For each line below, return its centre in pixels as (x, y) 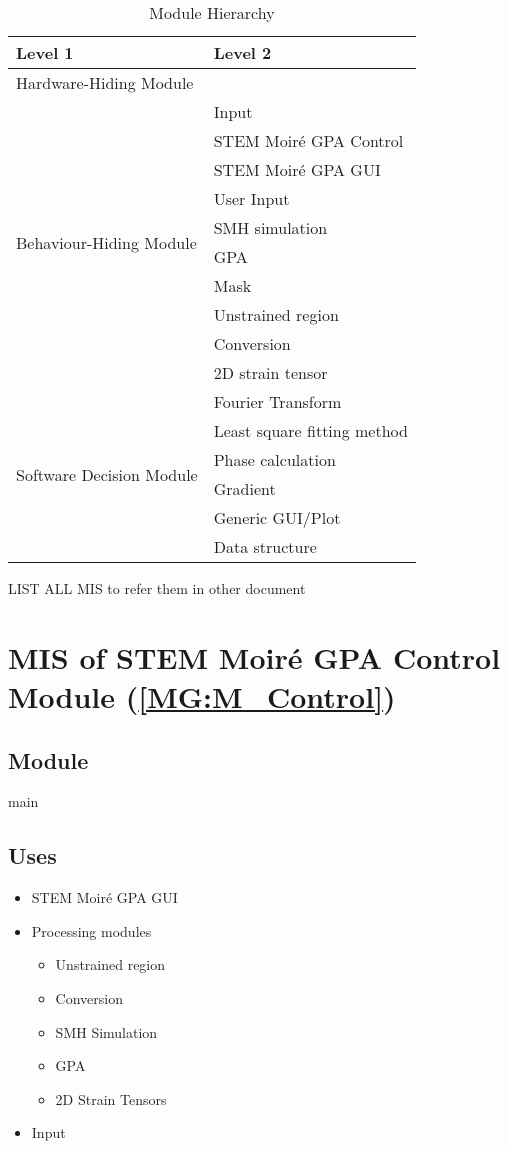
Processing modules (91, 930)
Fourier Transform (277, 401)
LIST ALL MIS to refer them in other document (157, 588)
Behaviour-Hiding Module (106, 242)
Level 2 (242, 52)
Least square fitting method (310, 430)
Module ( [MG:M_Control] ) (202, 695)
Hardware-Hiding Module (105, 82)
